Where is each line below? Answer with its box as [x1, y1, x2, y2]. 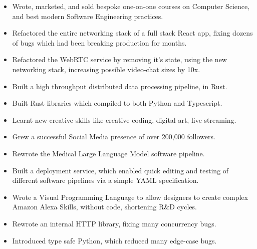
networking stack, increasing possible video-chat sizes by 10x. [12, 64, 200, 74]
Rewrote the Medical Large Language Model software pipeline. [12, 148, 205, 158]
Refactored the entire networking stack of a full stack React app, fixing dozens [12, 28, 253, 38]
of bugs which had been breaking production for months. [12, 37, 187, 48]
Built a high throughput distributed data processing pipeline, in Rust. [12, 81, 227, 91]
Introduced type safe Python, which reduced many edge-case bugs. [12, 235, 217, 245]
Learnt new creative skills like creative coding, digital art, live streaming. [12, 114, 236, 125]
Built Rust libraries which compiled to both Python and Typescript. [12, 98, 222, 108]
